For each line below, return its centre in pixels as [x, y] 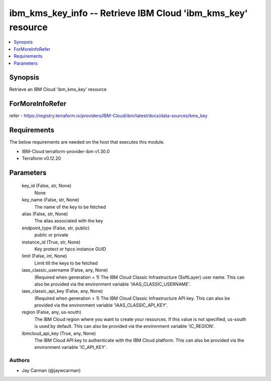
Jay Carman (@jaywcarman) [51, 370]
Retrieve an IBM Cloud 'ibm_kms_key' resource [58, 89]
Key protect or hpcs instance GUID [70, 249]
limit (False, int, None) [44, 256]
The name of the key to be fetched [70, 207]
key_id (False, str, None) [47, 186]
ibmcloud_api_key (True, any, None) [59, 333]
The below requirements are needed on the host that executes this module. [87, 142]
